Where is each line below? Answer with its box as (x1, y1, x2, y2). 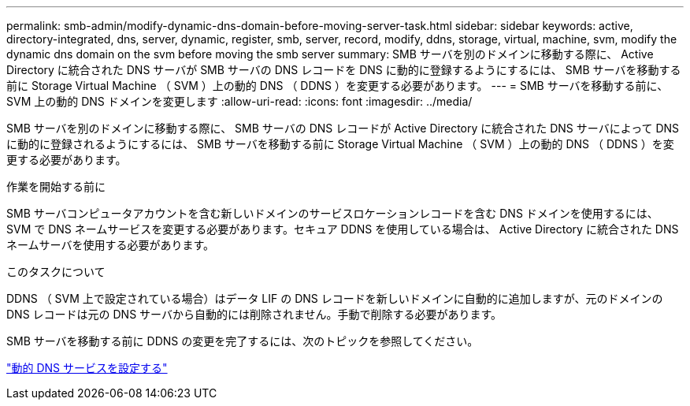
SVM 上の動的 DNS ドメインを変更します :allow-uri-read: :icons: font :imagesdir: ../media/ (6, 95, 473, 108)
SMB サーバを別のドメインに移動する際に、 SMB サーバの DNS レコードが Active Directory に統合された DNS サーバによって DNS (6, 121, 680, 135)
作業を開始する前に (6, 180, 106, 193)
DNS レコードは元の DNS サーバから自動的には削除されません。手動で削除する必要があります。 (6, 307, 503, 321)
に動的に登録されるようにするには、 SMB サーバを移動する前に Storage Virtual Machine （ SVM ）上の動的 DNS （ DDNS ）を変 (6, 137, 674, 151)
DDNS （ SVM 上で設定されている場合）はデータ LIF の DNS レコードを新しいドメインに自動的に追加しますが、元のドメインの (6, 292, 663, 305)
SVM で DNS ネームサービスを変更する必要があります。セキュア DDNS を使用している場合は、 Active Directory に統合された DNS (6, 222, 679, 236)
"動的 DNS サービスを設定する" (6, 361, 168, 374)
